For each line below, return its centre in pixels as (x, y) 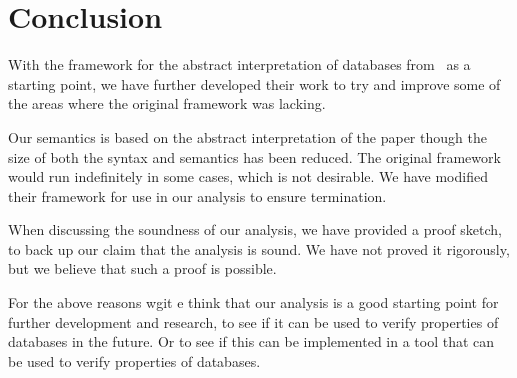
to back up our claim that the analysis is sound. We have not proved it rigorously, (259, 248)
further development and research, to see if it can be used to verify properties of (253, 321)
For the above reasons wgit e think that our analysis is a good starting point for (253, 302)
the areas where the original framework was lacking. (167, 103)
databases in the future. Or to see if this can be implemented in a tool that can (251, 341)
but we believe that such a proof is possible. (142, 268)
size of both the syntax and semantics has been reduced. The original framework (254, 156)
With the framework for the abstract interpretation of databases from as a (239, 64)
